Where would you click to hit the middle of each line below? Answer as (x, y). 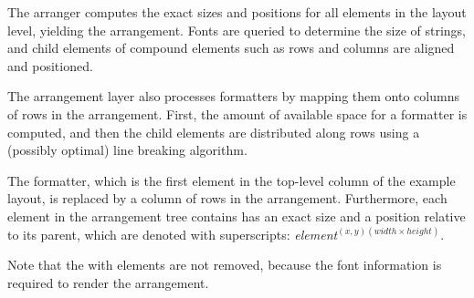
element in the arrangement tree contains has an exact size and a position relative (237, 216)
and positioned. (50, 65)
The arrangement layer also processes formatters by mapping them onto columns (233, 96)
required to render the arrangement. (108, 282)
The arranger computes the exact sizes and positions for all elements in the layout (237, 12)
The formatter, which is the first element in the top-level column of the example (232, 180)
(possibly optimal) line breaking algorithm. (127, 150)
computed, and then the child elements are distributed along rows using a (214, 132)
